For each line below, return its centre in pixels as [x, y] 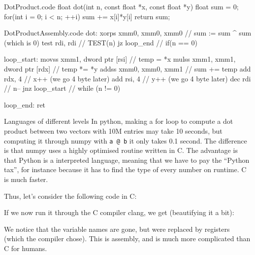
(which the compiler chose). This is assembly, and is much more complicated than [127, 238]
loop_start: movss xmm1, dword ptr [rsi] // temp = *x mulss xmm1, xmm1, [120, 59]
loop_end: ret [25, 104]
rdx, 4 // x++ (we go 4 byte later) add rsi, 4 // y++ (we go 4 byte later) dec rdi [127, 78]
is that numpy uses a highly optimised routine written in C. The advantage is [121, 150]
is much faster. [26, 179]
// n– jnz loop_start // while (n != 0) [62, 88]
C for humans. [26, 248]
